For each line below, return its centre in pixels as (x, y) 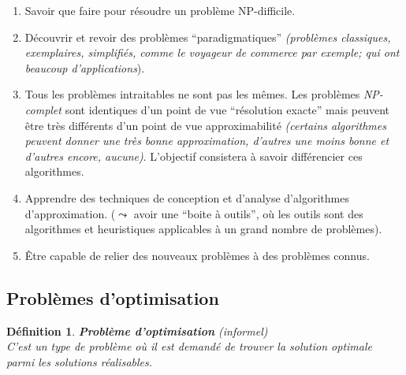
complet (43, 109)
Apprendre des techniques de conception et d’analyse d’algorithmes (187, 197)
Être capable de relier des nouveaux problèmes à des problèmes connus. (197, 255)
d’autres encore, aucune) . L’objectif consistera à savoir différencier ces (194, 156)
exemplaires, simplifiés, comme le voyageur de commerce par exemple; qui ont (212, 52)
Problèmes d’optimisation (113, 297)
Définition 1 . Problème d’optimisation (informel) (137, 330)
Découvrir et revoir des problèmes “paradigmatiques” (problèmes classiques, (208, 37)
